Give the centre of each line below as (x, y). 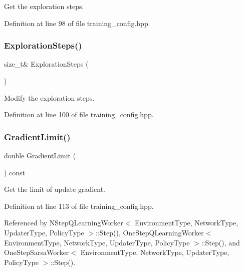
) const (15, 172)
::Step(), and (220, 242)
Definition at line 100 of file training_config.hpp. (79, 114)
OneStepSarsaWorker (37, 252)
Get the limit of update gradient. (55, 189)
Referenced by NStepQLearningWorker (64, 223)
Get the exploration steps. (44, 6)
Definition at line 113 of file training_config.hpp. (79, 206)
